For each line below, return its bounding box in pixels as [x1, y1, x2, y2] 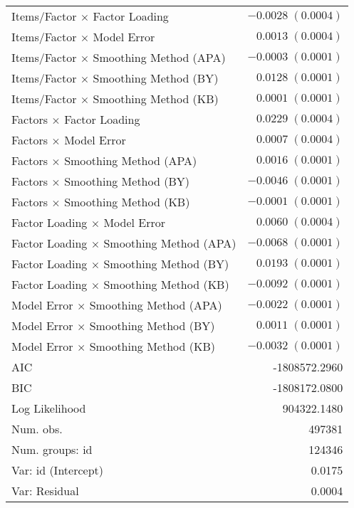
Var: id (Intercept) [11, 462, 103, 478]
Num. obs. [11, 420, 63, 437]
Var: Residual [11, 482, 79, 499]
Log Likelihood [11, 400, 86, 416]
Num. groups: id [11, 441, 93, 457]
